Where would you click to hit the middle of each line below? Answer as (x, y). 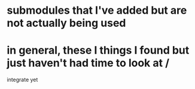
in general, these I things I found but (98, 50)
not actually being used (66, 23)
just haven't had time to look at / (88, 63)
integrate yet (22, 80)
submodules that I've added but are (97, 10)
